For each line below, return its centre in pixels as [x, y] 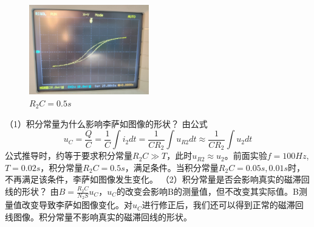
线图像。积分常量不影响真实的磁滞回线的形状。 [98, 216]
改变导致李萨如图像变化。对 [77, 205]
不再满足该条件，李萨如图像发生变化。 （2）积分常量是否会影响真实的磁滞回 [157, 179]
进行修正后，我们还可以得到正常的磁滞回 [223, 205]
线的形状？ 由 [32, 191]
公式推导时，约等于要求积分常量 [69, 155]
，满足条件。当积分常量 [172, 167]
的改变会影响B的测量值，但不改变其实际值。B [208, 191]
